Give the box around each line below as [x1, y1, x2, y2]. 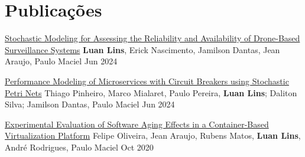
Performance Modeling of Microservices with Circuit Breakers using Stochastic [5, 74, 289, 87]
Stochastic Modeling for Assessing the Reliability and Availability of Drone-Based [5, 32, 300, 44]
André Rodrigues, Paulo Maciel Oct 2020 [5, 140, 154, 153]
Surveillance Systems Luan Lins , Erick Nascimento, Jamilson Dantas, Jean [5, 43, 280, 55]
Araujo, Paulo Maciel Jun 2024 [5, 55, 118, 67]
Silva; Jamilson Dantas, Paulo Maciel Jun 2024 [5, 98, 175, 110]
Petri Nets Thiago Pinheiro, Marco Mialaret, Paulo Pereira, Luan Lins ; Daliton [5, 86, 297, 99]
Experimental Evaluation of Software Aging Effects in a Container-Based [5, 117, 269, 130]
